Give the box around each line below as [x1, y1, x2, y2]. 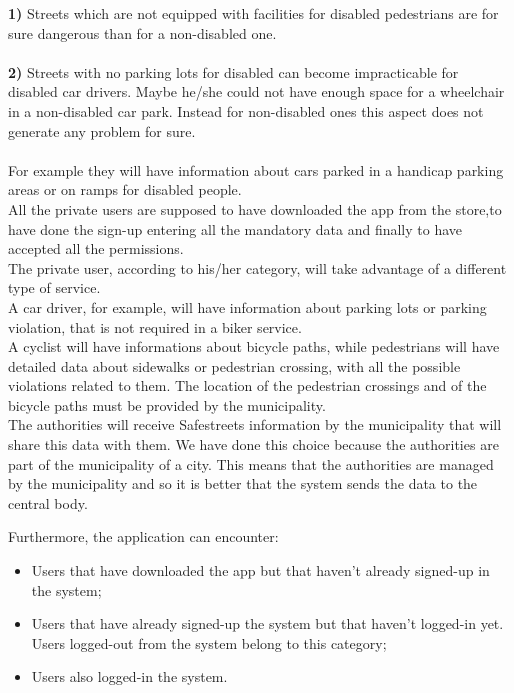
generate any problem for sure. [8, 120, 196, 141]
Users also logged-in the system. [31, 666, 228, 687]
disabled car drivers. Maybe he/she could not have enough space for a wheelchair [8, 81, 505, 102]
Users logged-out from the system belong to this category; [31, 632, 387, 653]
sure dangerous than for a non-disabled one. [8, 22, 277, 43]
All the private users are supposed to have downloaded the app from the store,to [8, 198, 502, 219]
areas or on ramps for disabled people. [8, 179, 242, 200]
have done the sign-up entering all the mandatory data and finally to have [8, 218, 463, 239]
